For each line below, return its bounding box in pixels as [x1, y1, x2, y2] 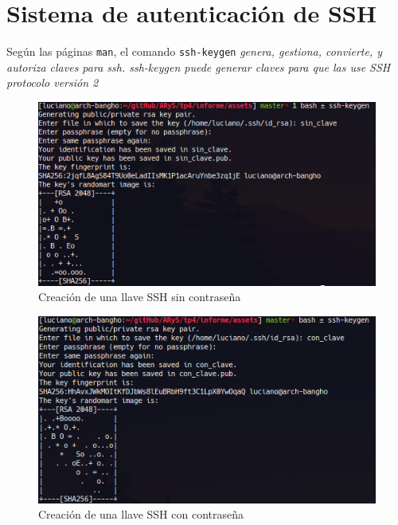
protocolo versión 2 [6, 74, 99, 91]
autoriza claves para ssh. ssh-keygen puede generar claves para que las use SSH [6, 58, 391, 75]
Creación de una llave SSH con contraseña [38, 506, 244, 523]
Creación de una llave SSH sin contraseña [38, 288, 241, 305]
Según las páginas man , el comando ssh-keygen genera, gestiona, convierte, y [6, 43, 383, 60]
